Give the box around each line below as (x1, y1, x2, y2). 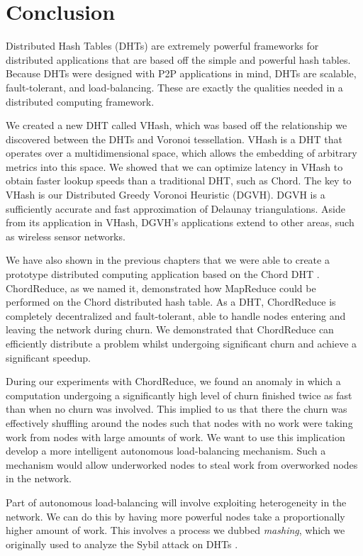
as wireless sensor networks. (6, 228, 125, 243)
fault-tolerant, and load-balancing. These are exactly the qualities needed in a (6, 79, 343, 94)
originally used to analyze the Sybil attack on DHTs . (6, 536, 238, 551)
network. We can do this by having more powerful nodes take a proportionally (6, 508, 345, 523)
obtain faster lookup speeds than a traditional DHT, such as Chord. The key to (6, 173, 352, 188)
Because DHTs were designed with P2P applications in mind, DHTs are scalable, (6, 66, 357, 81)
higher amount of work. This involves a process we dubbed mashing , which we (6, 523, 345, 538)
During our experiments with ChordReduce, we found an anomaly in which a (6, 374, 341, 389)
